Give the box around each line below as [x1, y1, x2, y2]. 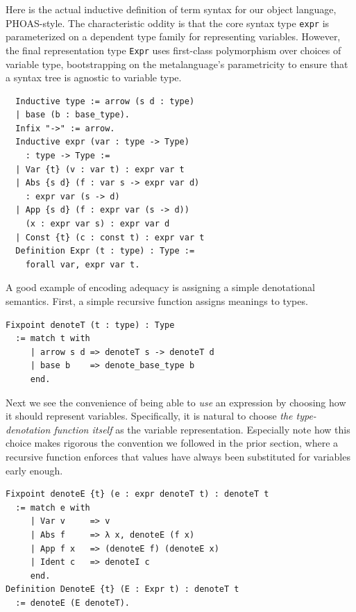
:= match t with [15, 333, 90, 344]
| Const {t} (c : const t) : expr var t [15, 232, 205, 242]
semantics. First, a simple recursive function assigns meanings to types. [6, 294, 308, 308]
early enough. [6, 463, 63, 477]
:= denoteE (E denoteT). [15, 597, 130, 608]
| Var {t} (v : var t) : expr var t [15, 164, 185, 174]
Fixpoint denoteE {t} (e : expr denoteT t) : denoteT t [6, 489, 269, 499]
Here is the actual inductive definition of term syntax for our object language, [6, 2, 337, 16]
